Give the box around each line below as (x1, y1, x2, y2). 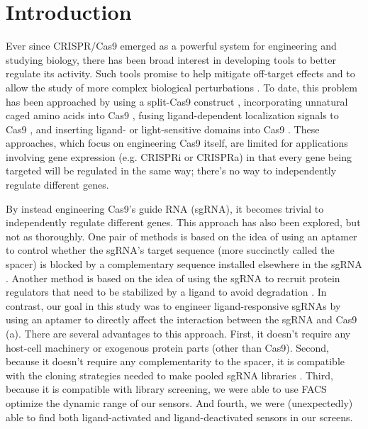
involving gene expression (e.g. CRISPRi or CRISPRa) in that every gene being (6, 149, 352, 164)
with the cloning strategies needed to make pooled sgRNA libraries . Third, (6, 367, 333, 382)
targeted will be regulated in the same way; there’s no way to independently (6, 163, 337, 178)
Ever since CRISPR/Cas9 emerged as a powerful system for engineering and (6, 38, 337, 53)
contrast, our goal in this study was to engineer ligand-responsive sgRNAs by (6, 298, 341, 313)
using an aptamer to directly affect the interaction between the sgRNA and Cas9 (6, 312, 357, 327)
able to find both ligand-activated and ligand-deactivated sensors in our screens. (6, 409, 353, 424)
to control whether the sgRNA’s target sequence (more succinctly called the (6, 243, 335, 257)
